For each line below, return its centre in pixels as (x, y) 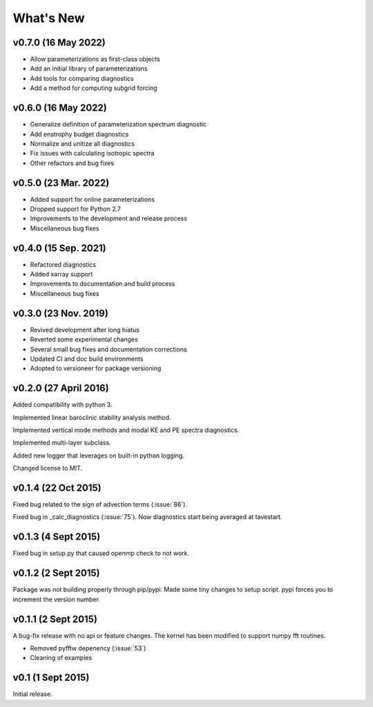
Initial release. (32, 694)
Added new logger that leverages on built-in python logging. (98, 455)
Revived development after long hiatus (85, 330)
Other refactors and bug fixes (72, 163)
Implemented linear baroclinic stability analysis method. (92, 417)
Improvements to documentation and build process (103, 284)
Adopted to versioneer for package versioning (96, 368)
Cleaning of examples (61, 658)
